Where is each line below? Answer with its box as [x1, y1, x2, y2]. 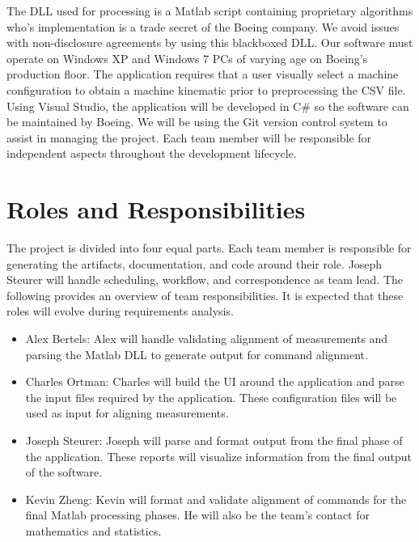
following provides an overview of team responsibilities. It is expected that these [6, 286, 404, 303]
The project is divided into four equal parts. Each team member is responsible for [6, 239, 412, 256]
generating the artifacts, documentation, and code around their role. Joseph [6, 255, 383, 272]
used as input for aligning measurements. [25, 404, 229, 421]
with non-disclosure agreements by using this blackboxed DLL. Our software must [6, 34, 413, 51]
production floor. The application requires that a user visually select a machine [6, 66, 399, 83]
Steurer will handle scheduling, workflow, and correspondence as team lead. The [6, 271, 404, 288]
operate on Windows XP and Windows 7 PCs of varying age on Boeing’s [6, 49, 368, 66]
